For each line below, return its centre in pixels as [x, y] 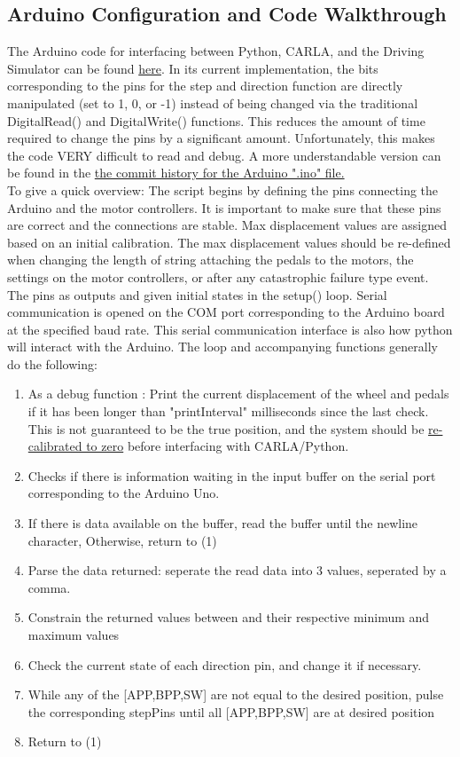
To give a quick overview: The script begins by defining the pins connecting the [223, 189]
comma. [49, 587]
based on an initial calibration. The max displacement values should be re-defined [229, 242]
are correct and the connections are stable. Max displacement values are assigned [227, 225]
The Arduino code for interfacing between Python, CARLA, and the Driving [216, 51]
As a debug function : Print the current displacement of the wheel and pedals [238, 394]
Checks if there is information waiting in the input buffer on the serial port [232, 475]
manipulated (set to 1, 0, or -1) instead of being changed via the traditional [213, 103]
